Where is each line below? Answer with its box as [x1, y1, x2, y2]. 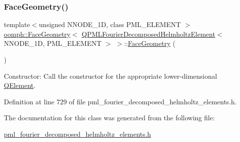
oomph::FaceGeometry [4, 28, 71, 39]
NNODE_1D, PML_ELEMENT [4, 38, 102, 48]
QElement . [4, 80, 36, 90]
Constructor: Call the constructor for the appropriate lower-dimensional [4, 71, 217, 81]
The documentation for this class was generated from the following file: [4, 113, 215, 123]
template [4, 19, 30, 29]
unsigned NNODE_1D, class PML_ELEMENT [39, 19, 181, 29]
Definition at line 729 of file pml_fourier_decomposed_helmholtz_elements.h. [4, 96, 237, 106]
